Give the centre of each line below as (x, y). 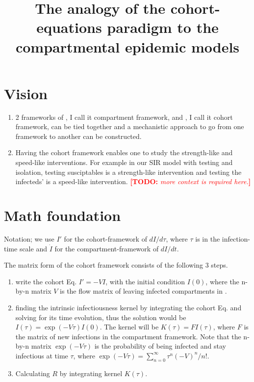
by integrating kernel (91, 373)
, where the (222, 281)
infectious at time (42, 355)
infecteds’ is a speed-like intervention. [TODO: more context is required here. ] (133, 181)
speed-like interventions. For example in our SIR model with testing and (124, 162)
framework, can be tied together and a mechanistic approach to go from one (130, 126)
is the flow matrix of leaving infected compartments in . (143, 291)
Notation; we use (29, 238)
